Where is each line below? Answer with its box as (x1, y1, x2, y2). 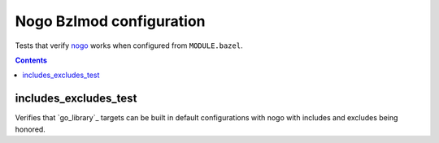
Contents (15, 55, 48, 65)
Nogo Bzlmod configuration (15, 12, 206, 30)
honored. (15, 124, 46, 134)
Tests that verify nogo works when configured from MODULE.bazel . (15, 41, 243, 50)
